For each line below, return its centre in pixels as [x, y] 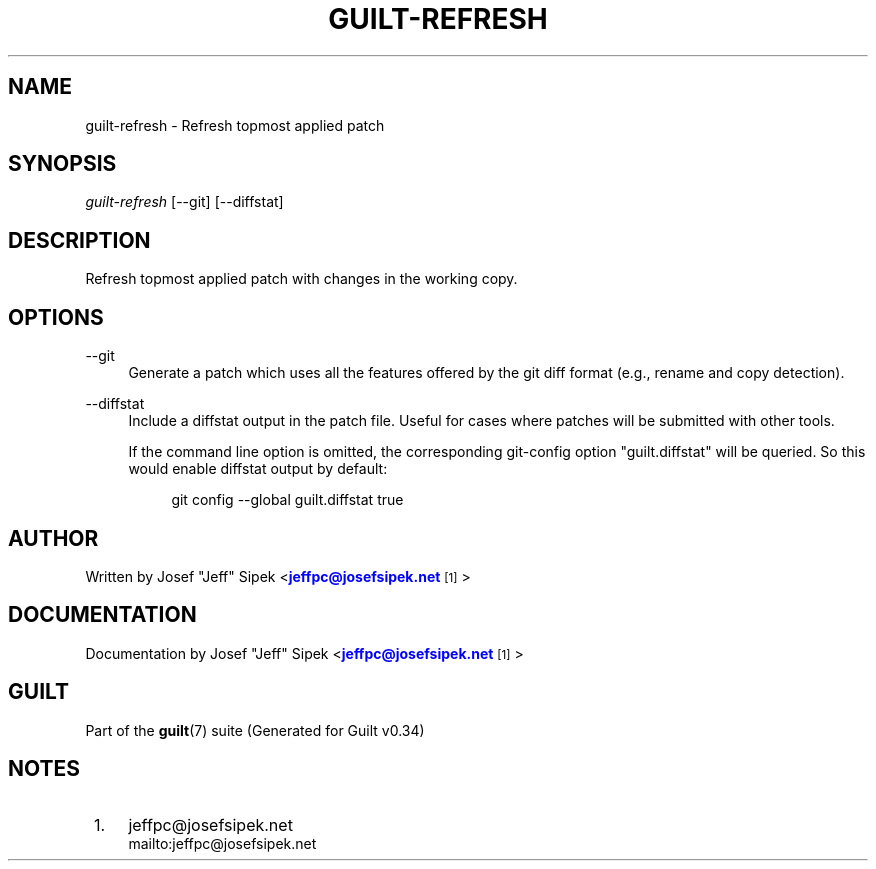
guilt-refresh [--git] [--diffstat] [184, 202]
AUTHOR [53, 538]
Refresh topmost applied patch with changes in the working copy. [301, 279]
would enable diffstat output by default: [258, 469]
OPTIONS [56, 317]
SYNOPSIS [62, 164]
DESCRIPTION [79, 240]
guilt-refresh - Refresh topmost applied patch [235, 125]
